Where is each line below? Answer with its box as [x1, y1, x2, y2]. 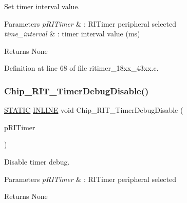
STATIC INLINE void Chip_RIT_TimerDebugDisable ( [4, 105, 183, 115]
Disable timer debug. [4, 156, 70, 167]
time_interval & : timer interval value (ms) [4, 28, 140, 39]
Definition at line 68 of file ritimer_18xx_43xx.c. [4, 63, 159, 73]
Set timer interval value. [4, 1, 80, 11]
